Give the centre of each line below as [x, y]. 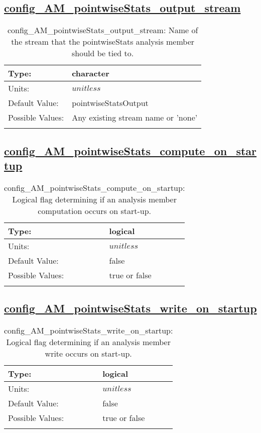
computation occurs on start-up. [94, 210]
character [91, 73]
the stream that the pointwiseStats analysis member [103, 42]
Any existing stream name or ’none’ [135, 118]
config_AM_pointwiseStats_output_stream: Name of [103, 30]
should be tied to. [103, 53]
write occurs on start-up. [88, 353]
